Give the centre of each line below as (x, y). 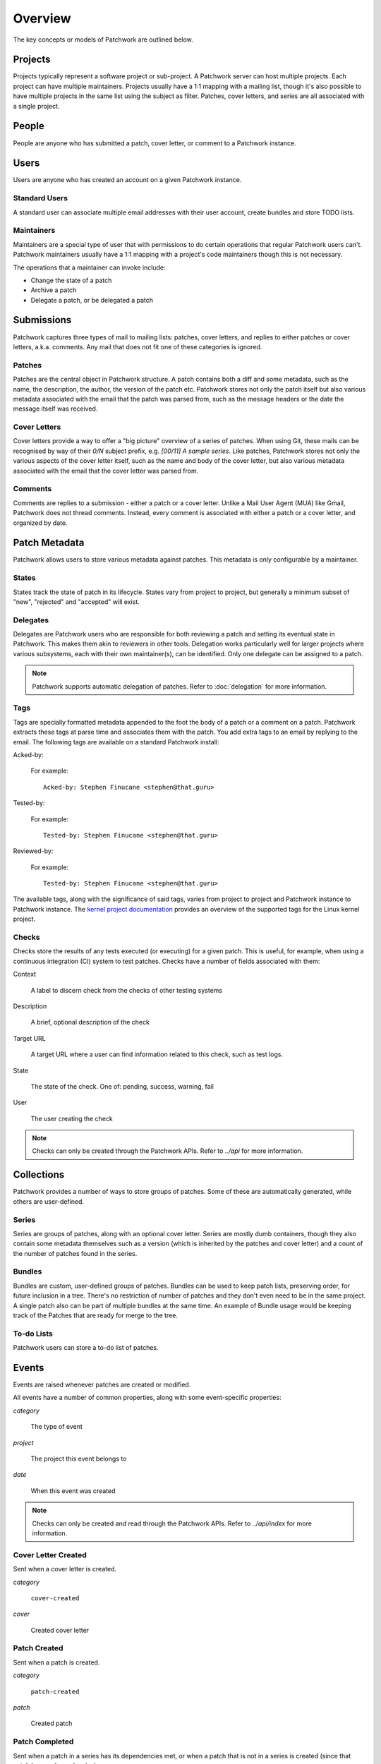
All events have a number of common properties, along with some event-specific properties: (147, 1398)
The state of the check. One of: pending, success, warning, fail (122, 1086)
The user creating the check (72, 1118)
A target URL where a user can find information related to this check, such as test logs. (157, 1054)
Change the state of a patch (71, 280)
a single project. (36, 106)
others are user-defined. (49, 1201)
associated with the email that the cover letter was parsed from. (106, 471)
